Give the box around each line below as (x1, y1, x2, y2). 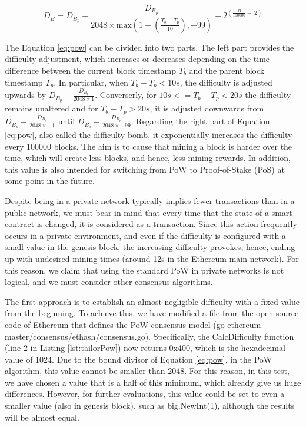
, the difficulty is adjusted (179, 75, 272, 88)
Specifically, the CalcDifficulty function (153, 330, 294, 342)
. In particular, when (54, 75, 128, 88)
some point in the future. (5, 175, 95, 187)
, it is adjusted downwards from (149, 102, 264, 114)
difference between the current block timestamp (5, 64, 177, 76)
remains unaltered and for (5, 102, 98, 114)
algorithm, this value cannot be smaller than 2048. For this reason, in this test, (5, 364, 290, 377)
